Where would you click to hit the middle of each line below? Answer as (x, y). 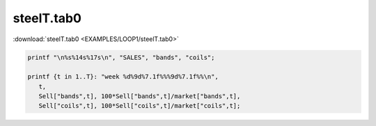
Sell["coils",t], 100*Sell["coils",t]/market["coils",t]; (140, 106)
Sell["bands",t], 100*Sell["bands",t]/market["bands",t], (140, 96)
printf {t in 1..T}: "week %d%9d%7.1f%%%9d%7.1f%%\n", (123, 77)
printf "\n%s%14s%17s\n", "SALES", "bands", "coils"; (121, 57)
